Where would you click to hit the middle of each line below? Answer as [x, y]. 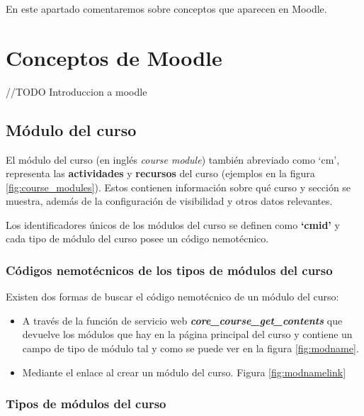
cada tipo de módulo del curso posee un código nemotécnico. [137, 238]
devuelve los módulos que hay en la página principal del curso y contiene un [187, 334]
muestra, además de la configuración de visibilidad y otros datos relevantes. [169, 201]
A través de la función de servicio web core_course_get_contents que [182, 320]
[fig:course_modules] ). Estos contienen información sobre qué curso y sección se [178, 187]
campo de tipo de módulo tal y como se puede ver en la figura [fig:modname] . [190, 348]
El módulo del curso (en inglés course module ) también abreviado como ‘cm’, [173, 159]
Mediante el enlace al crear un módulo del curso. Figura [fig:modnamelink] [184, 372]
